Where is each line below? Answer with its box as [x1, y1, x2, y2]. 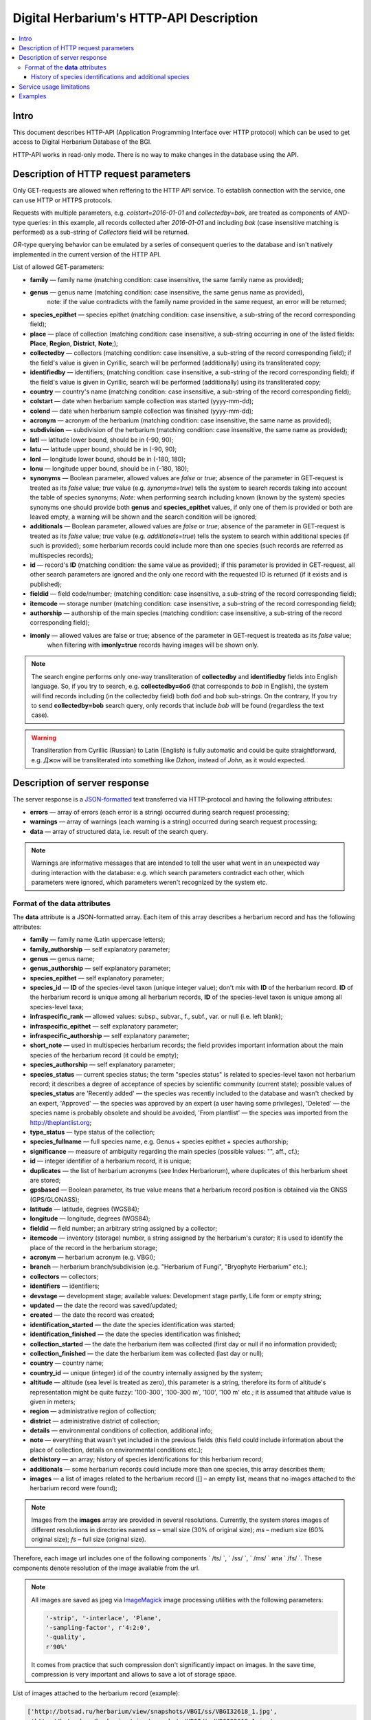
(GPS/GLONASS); [30, 1195, 80, 1203]
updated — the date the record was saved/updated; [30, 1301, 178, 1309]
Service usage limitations [19, 83, 91, 91]
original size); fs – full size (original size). [31, 1535, 147, 1543]
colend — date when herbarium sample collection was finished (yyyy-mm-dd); [30, 407, 254, 415]
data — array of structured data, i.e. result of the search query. [30, 827, 209, 835]
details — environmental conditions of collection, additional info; [30, 1426, 213, 1434]
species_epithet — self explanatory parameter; [30, 974, 164, 982]
